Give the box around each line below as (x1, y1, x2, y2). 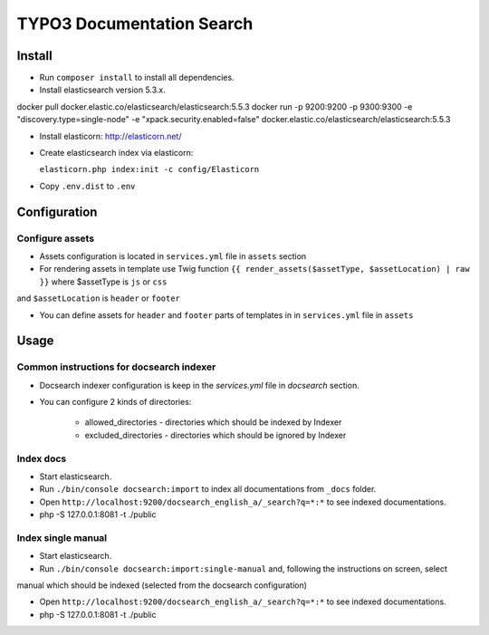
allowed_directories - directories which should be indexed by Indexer (84, 417, 342, 428)
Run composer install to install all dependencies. (39, 72, 235, 83)
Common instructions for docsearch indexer (16, 361, 216, 373)
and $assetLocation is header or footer (16, 293, 181, 303)
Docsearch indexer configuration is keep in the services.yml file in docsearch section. (39, 380, 360, 390)
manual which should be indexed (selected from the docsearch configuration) (16, 580, 308, 591)
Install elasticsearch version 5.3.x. (39, 84, 167, 95)
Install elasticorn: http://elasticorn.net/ (39, 130, 182, 141)
